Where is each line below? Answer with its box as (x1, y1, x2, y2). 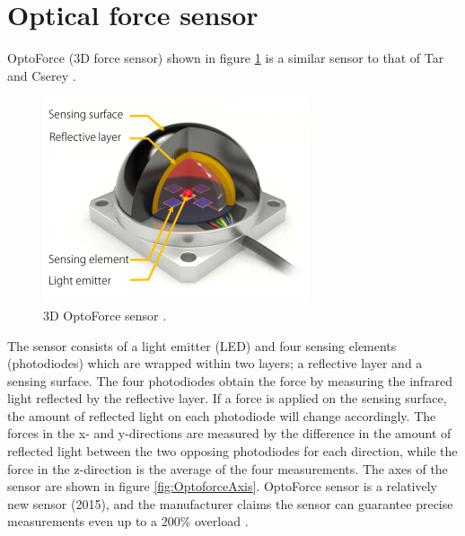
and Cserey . (7, 66, 76, 84)
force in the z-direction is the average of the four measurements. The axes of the (7, 459, 448, 478)
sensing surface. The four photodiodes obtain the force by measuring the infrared (7, 371, 453, 390)
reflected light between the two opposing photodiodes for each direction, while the (7, 442, 458, 461)
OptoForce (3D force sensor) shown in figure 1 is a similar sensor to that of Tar (7, 48, 444, 67)
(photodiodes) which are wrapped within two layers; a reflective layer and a (7, 354, 423, 373)
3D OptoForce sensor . (43, 305, 167, 324)
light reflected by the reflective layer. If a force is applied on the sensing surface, (7, 389, 447, 408)
